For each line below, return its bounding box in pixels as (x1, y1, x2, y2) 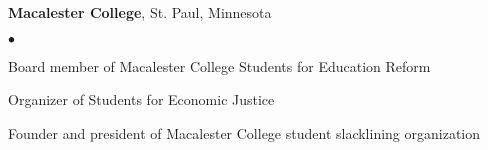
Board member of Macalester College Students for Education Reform (8, 55, 431, 76)
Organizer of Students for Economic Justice (8, 89, 275, 110)
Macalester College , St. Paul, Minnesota (8, 2, 272, 22)
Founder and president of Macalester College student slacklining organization (8, 122, 481, 143)
